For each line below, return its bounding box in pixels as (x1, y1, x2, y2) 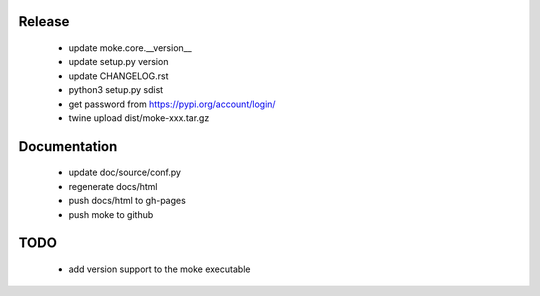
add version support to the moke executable (68, 263, 251, 275)
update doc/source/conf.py (68, 166, 182, 179)
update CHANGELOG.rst (68, 70, 169, 82)
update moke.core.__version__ (68, 42, 192, 54)
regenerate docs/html (68, 180, 158, 192)
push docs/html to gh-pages (68, 195, 187, 207)
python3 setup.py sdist (68, 84, 164, 96)
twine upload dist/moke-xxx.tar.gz (68, 111, 210, 124)
